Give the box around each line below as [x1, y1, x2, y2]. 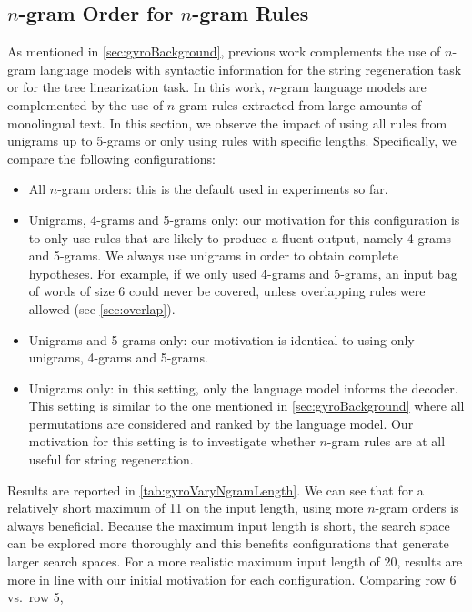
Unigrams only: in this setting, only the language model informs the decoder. [28, 378, 458, 397]
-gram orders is [375, 498, 459, 517]
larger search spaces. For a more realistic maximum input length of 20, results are [7, 552, 463, 571]
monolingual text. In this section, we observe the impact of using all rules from [7, 113, 447, 132]
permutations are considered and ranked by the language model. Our [28, 413, 414, 433]
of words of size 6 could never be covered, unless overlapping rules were [28, 281, 426, 301]
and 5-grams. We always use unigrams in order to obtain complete [28, 246, 398, 265]
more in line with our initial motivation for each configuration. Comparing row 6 [7, 569, 457, 588]
